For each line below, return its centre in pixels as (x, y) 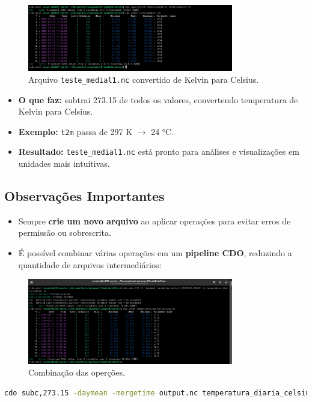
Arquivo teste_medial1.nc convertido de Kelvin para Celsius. (144, 79)
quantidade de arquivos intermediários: (90, 264)
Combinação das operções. (77, 372)
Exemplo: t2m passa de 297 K (75, 131)
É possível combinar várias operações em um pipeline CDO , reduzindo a (155, 253)
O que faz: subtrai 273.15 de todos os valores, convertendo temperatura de (158, 99)
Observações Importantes (84, 196)
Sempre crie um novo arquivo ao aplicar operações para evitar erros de (154, 220)
